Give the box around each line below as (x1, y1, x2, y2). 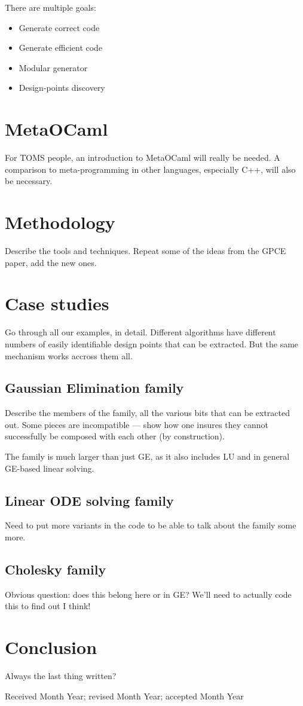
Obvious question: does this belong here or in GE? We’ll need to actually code (5, 588, 292, 600)
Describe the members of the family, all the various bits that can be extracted (5, 407, 290, 419)
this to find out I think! (5, 600, 91, 612)
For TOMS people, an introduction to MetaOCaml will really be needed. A (5, 151, 280, 164)
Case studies (5, 291, 109, 316)
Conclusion (5, 635, 97, 659)
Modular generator (19, 61, 88, 74)
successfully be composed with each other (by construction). (5, 430, 225, 442)
